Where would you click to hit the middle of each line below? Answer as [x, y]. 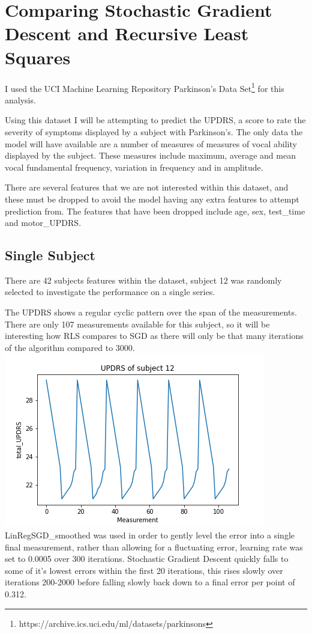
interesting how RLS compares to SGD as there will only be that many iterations [154, 336]
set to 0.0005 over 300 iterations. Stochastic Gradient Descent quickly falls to [147, 559]
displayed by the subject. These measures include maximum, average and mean [150, 155]
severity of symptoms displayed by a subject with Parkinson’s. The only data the [154, 131]
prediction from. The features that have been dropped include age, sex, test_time [155, 211]
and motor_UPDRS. [43, 223]
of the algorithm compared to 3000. [70, 347]
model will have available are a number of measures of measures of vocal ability [151, 143]
